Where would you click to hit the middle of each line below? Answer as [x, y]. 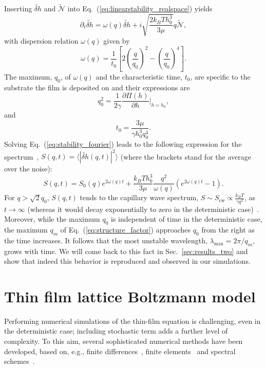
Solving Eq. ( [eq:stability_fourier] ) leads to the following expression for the [123, 144]
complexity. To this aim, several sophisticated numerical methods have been [123, 341]
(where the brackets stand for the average [186, 156]
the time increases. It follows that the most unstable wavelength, [106, 240]
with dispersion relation [41, 41]
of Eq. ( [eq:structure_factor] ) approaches [126, 229]
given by [117, 41]
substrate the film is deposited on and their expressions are [97, 87]
